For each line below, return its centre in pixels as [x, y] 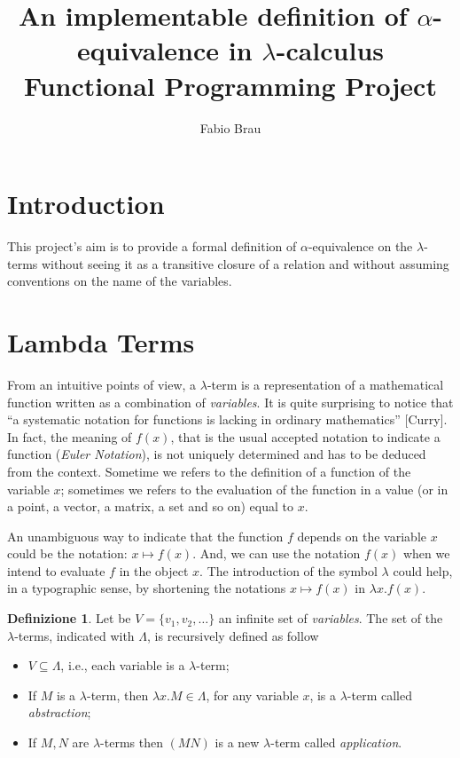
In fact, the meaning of [70, 436]
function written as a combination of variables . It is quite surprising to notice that [230, 402]
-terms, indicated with [74, 635]
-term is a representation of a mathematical [325, 384]
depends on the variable [362, 536]
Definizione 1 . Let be [69, 618]
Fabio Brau [230, 127]
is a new [237, 742]
